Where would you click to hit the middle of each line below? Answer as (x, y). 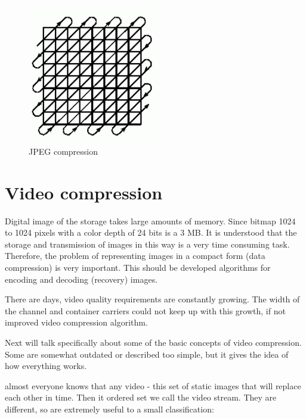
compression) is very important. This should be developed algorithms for (138, 267)
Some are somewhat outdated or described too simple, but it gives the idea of (147, 354)
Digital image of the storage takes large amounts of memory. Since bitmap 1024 (150, 221)
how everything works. (46, 366)
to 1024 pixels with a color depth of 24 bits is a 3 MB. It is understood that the (151, 232)
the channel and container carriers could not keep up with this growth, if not (145, 310)
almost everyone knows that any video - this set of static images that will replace (153, 385)
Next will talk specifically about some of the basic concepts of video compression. (153, 342)
